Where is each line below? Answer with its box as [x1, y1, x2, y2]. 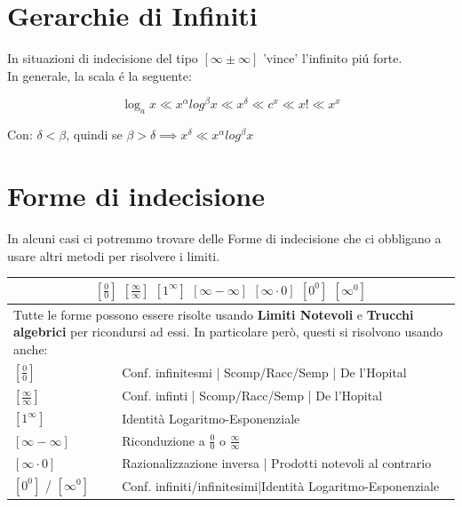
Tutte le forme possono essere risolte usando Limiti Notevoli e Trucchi [13, 305, 414, 323]
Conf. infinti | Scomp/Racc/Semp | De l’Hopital [122, 386, 383, 405]
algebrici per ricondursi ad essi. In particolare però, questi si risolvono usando [13, 322, 443, 341]
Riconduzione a [122, 431, 205, 449]
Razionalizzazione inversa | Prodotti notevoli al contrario [122, 453, 432, 471]
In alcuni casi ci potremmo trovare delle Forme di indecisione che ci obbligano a [7, 228, 442, 247]
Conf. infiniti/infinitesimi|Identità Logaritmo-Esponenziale [122, 476, 440, 495]
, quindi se [66, 125, 123, 144]
